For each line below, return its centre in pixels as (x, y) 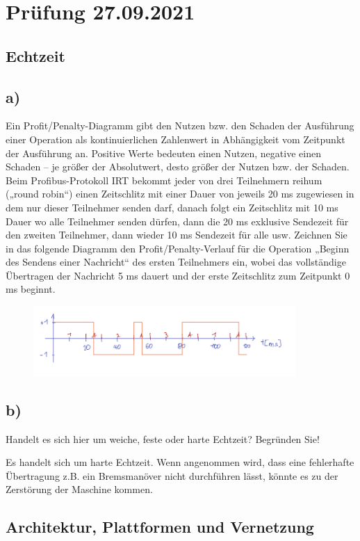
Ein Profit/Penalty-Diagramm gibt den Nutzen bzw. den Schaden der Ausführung (180, 126)
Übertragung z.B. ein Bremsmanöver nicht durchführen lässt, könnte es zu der (172, 475)
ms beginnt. (31, 289)
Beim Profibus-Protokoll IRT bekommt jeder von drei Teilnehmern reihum (164, 180)
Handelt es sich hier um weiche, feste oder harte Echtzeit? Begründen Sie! (163, 438)
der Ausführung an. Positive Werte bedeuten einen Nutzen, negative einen (163, 153)
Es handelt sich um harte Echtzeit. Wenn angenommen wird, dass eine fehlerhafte (180, 462)
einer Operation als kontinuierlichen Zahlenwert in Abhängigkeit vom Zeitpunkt (175, 139)
